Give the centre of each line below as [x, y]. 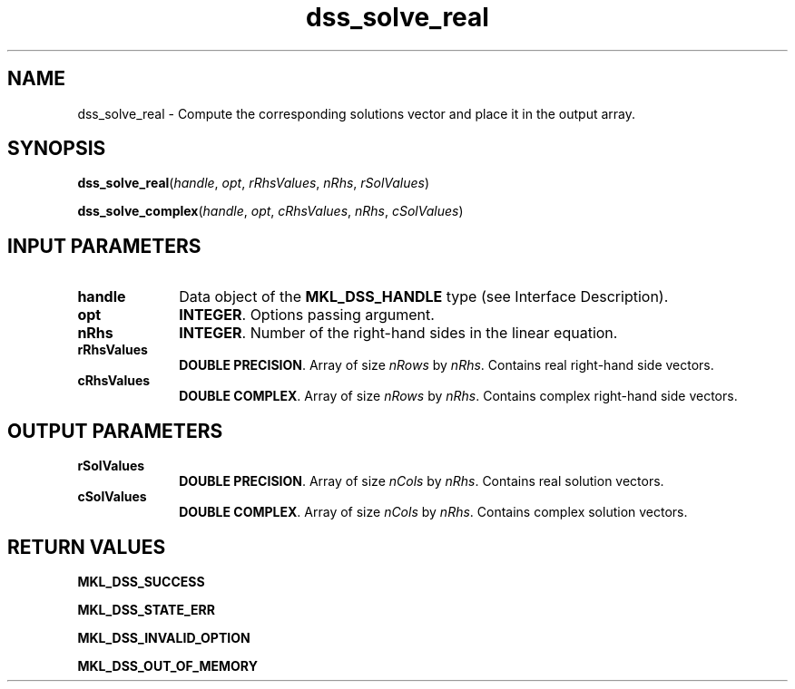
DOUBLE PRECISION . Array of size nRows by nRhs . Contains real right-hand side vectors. [447, 365]
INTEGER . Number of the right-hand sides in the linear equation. [398, 333]
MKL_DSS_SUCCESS [141, 581]
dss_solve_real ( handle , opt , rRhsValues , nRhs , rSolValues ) [254, 183]
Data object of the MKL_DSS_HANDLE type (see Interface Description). [424, 297]
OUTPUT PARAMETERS [115, 431]
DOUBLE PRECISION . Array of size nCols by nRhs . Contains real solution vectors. [422, 481]
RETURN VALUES [87, 547]
